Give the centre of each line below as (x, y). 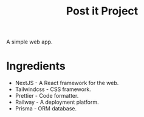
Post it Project (102, 11)
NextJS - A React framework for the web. (67, 83)
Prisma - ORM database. (46, 109)
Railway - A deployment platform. (57, 102)
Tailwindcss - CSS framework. (53, 89)
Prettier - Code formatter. (47, 96)
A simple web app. (29, 42)
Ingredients (36, 66)
